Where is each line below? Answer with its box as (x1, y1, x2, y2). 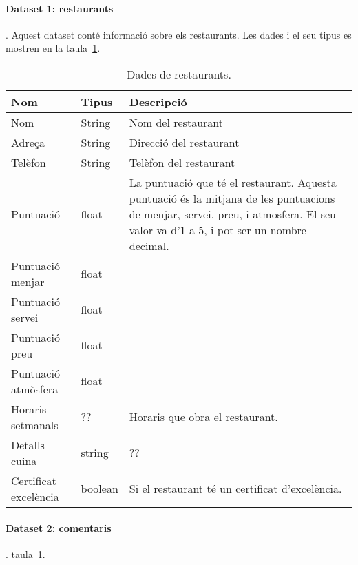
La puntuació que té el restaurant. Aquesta (129, 174, 337, 190)
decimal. (129, 237, 169, 254)
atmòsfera (11, 380, 59, 397)
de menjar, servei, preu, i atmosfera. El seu (129, 205, 337, 222)
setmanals (11, 416, 59, 433)
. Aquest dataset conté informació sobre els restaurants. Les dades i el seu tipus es (6, 27, 352, 41)
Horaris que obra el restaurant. (129, 409, 278, 425)
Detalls (11, 436, 45, 453)
